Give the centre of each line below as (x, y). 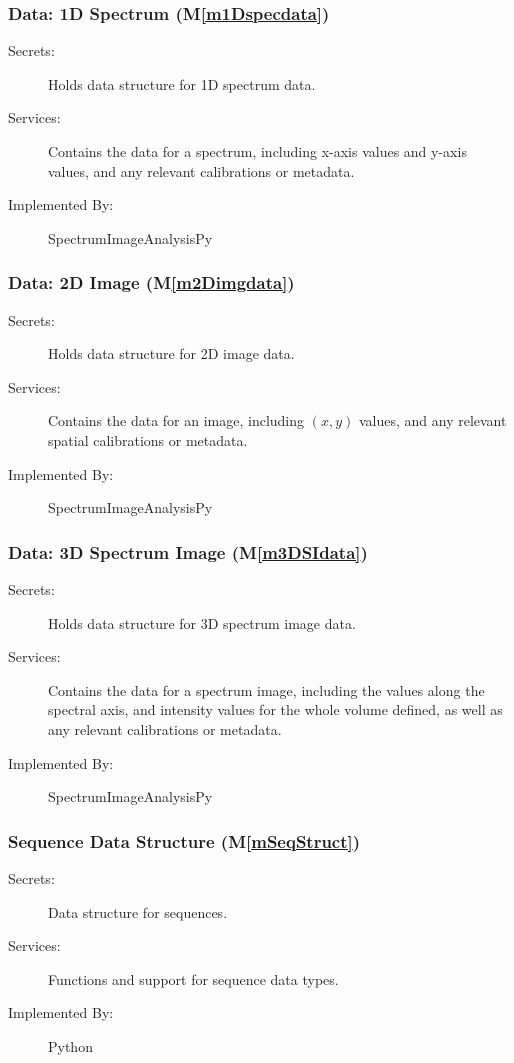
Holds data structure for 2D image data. (171, 353)
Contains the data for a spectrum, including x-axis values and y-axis (257, 151)
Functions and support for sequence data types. (193, 978)
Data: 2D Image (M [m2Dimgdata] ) (151, 282)
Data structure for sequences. (138, 911)
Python (70, 1045)
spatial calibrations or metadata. (148, 439)
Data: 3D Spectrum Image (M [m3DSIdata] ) (188, 551)
